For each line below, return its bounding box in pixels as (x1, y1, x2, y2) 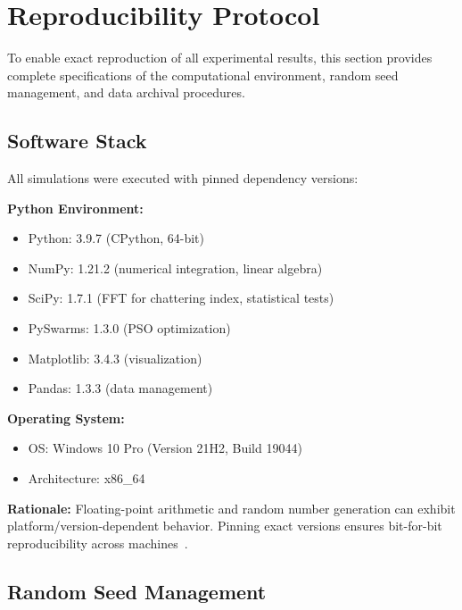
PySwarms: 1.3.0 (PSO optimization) (28, 319, 231, 338)
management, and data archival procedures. (7, 83, 245, 102)
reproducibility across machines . (7, 533, 188, 552)
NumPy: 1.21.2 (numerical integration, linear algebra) (28, 258, 323, 277)
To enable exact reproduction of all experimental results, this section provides (7, 48, 433, 67)
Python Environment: (7, 198, 144, 217)
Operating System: (7, 408, 125, 427)
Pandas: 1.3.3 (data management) (28, 379, 213, 397)
